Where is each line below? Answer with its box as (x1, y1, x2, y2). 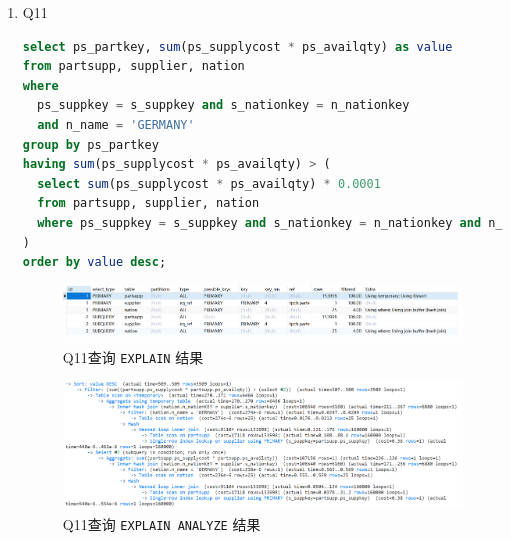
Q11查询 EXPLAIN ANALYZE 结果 (62, 513, 261, 534)
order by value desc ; (22, 255, 167, 270)
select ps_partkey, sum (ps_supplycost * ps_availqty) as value (22, 39, 453, 54)
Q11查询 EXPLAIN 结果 (62, 346, 204, 367)
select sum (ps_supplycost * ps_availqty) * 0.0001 (37, 176, 381, 191)
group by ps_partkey (22, 137, 159, 152)
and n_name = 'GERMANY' (37, 117, 195, 132)
